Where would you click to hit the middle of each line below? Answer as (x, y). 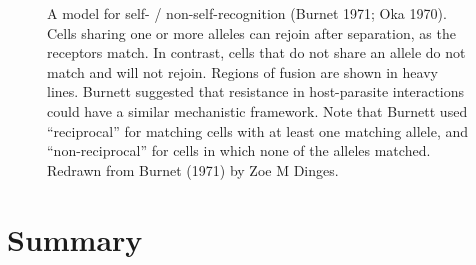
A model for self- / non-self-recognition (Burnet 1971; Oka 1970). (247, 13)
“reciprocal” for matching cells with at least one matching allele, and (258, 130)
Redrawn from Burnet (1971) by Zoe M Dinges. (193, 169)
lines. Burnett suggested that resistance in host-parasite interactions (256, 91)
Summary (75, 238)
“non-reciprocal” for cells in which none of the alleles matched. (239, 150)
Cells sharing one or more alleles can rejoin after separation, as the (251, 32)
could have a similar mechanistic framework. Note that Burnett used (257, 110)
